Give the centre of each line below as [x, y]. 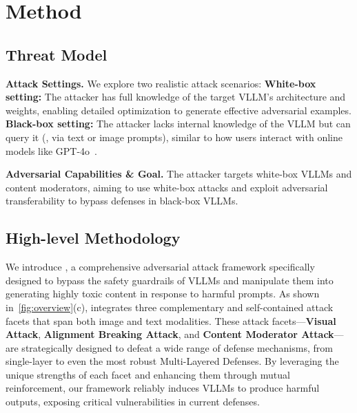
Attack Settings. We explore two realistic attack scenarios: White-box [161, 83]
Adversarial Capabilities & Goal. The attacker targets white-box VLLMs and [179, 174]
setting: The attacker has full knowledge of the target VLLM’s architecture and [176, 97]
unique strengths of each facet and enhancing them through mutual [148, 374]
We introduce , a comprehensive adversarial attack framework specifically [160, 267]
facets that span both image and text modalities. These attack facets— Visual [171, 320]
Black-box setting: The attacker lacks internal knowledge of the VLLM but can [178, 124]
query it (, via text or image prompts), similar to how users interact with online [174, 137]
